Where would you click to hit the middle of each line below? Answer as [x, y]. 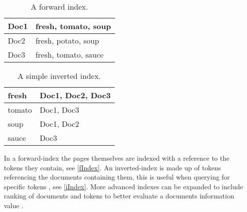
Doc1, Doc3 [59, 110]
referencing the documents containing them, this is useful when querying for [117, 177]
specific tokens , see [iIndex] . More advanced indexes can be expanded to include [123, 186]
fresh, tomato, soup [73, 26]
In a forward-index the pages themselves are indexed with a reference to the [117, 158]
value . [14, 205]
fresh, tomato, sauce [70, 54]
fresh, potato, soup [67, 40]
